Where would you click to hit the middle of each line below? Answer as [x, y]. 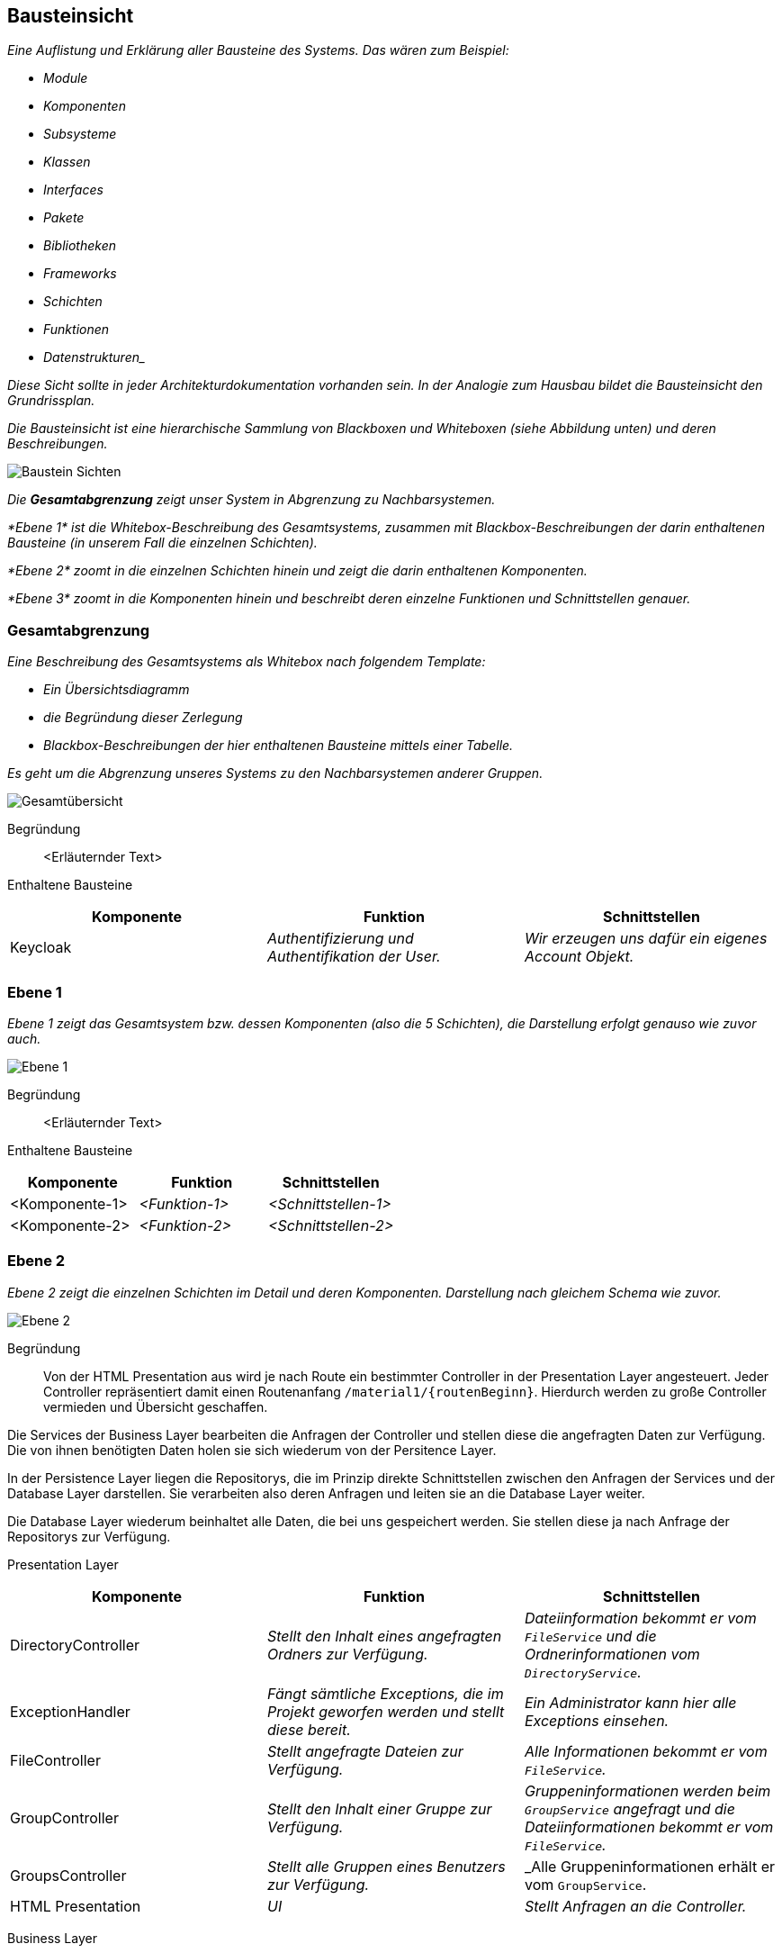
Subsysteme [80, 134]
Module [66, 78]
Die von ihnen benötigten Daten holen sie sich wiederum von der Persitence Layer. [252, 1450]
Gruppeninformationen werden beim [647, 1790]
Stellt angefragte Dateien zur [365, 1751]
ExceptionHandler [70, 1711]
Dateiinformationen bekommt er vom [649, 1826]
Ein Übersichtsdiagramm [117, 690]
